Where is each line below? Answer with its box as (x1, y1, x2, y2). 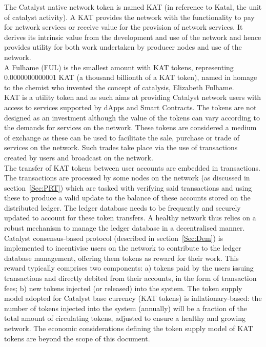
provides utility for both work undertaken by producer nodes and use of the (4, 42, 242, 52)
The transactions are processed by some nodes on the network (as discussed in (4, 172, 250, 183)
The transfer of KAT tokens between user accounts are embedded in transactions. (4, 162, 260, 173)
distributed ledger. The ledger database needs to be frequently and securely (4, 202, 241, 213)
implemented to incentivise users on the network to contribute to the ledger (4, 242, 241, 253)
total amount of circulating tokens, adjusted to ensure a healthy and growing (4, 313, 245, 323)
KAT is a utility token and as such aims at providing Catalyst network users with (4, 92, 261, 103)
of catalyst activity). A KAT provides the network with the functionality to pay (4, 11, 255, 22)
